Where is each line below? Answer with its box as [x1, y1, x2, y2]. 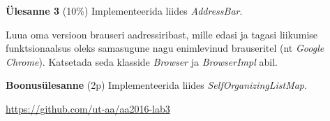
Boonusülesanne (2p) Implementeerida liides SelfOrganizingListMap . [6, 78, 307, 92]
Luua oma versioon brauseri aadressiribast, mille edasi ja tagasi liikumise [6, 27, 318, 41]
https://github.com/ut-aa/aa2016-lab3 [6, 101, 170, 115]
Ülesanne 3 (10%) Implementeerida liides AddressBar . [6, 3, 243, 17]
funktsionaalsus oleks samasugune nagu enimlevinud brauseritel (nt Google [6, 41, 324, 55]
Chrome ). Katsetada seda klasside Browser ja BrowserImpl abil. [6, 54, 278, 69]
